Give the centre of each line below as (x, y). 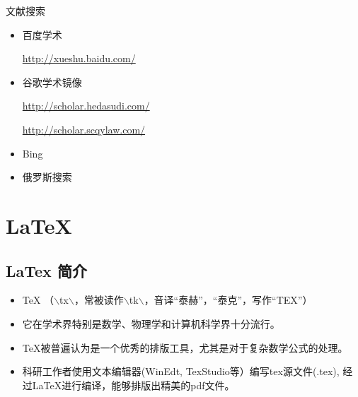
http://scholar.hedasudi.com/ (86, 106)
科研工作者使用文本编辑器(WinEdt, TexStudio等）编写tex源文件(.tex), (181, 371)
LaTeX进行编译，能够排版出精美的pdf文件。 (133, 385)
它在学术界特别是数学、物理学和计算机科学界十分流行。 (151, 323)
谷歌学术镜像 (52, 82)
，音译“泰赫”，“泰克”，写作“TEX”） (228, 300)
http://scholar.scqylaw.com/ (84, 129)
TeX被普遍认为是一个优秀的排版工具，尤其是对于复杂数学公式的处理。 (185, 347)
